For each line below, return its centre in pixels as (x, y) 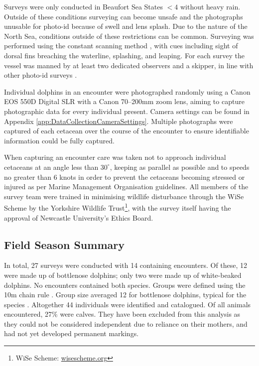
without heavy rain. (210, 6)
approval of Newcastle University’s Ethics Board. (79, 217)
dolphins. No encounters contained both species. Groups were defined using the (125, 285)
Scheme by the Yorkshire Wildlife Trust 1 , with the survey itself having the (118, 207)
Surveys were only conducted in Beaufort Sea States (83, 6)
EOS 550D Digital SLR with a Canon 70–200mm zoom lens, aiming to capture (124, 101)
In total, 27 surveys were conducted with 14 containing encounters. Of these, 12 (126, 265)
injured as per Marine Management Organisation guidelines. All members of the (126, 186)
